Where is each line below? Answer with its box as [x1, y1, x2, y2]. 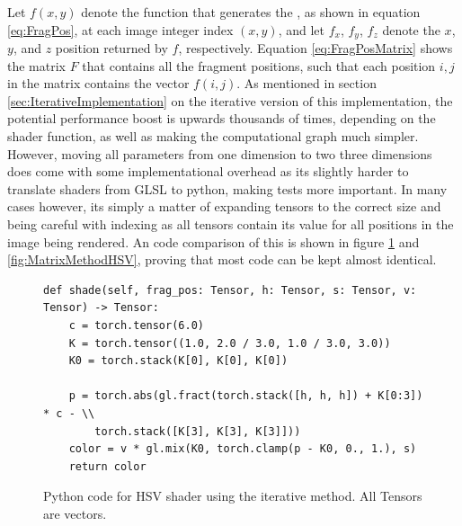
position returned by [55, 39, 168, 58]
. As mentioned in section [236, 74, 377, 93]
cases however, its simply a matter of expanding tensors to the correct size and [7, 197, 441, 216]
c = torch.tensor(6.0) [68, 318, 204, 332]
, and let [278, 20, 324, 39]
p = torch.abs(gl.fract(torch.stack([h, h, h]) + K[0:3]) [68, 389, 423, 403]
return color [68, 459, 147, 473]
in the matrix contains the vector [7, 74, 190, 93]
